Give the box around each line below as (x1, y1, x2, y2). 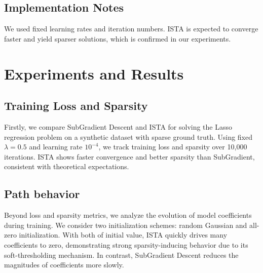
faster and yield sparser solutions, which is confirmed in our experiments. (4, 33, 231, 44)
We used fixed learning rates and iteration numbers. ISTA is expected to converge (4, 23, 258, 34)
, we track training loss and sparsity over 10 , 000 (98, 141, 247, 152)
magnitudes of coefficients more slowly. (4, 259, 124, 270)
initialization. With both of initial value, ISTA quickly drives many (19, 229, 228, 240)
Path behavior (4, 186, 80, 202)
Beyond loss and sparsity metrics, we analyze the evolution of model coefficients (4, 210, 252, 220)
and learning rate (29, 141, 83, 152)
